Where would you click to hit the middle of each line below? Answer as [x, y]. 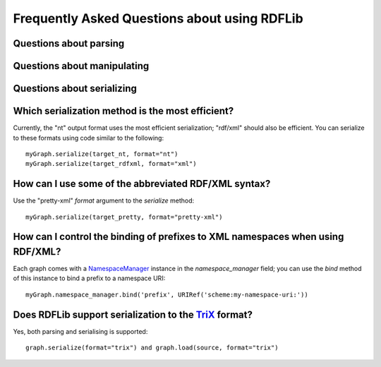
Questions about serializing [75, 89]
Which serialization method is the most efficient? [123, 111]
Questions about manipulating [81, 66]
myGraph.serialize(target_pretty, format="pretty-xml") [124, 217]
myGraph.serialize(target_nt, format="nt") [102, 154]
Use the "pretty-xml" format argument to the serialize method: [104, 200]
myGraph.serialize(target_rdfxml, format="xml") [111, 164]
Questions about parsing [69, 43]
